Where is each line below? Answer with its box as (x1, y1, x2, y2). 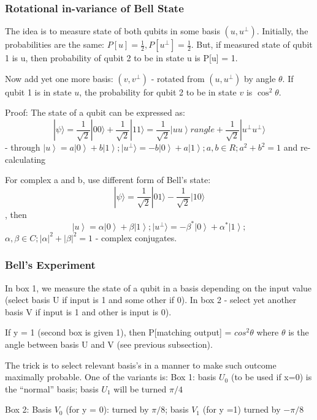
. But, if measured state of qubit (191, 38, 313, 51)
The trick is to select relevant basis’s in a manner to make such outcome (5, 358, 277, 371)
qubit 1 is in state (5, 85, 72, 98)
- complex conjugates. (95, 231, 177, 244)
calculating (5, 152, 46, 165)
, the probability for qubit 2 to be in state (79, 85, 237, 98)
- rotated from (151, 72, 205, 84)
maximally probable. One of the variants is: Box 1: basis (5, 370, 216, 383)
